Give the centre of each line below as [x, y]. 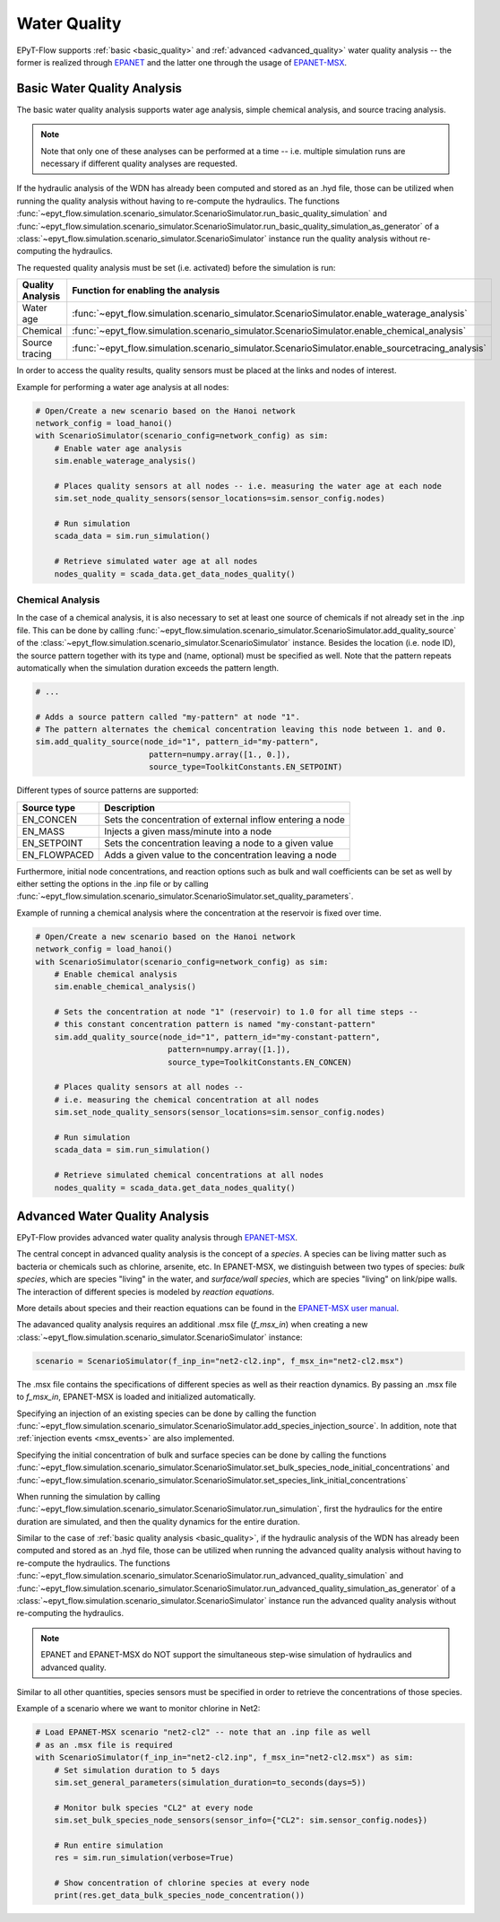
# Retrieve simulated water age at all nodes [156, 561]
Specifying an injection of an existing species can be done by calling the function [167, 1413]
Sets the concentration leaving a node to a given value [219, 843]
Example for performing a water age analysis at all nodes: [123, 387]
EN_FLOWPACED [58, 855]
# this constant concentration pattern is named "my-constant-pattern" [215, 1024]
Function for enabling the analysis [146, 291]
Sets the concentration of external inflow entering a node [224, 819]
